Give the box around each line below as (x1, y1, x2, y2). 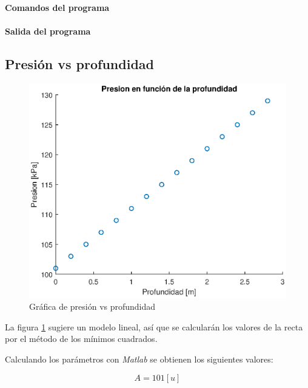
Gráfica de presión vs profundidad (29, 300, 156, 313)
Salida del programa (5, 24, 91, 37)
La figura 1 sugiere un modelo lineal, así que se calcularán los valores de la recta (5, 320, 303, 333)
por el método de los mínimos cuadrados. (5, 332, 158, 345)
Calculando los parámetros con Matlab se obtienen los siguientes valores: (5, 352, 273, 365)
